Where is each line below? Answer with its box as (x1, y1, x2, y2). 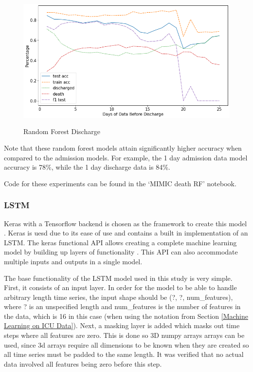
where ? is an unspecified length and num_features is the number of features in (4, 301, 241, 312)
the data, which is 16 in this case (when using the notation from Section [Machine (4, 311, 249, 321)
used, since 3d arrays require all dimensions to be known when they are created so (4, 339, 249, 350)
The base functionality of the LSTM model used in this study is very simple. (4, 273, 233, 283)
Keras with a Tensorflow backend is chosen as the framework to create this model (4, 218, 247, 228)
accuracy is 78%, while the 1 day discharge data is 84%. (4, 162, 170, 172)
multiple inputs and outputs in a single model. (4, 256, 143, 266)
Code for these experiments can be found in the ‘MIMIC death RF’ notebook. (4, 178, 236, 188)
